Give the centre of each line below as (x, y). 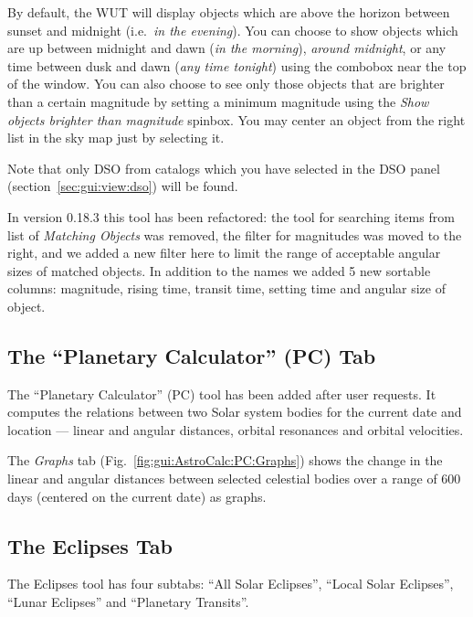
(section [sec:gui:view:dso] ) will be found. (123, 186)
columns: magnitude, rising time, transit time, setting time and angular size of (227, 288)
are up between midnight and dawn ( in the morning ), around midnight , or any (227, 48)
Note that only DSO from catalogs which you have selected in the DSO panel (224, 168)
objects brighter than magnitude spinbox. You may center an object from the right (236, 119)
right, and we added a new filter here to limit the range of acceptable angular (224, 253)
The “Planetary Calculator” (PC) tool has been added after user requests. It (222, 394)
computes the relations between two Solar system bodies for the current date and (235, 412)
